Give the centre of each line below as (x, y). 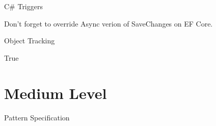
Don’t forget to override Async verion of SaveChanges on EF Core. (109, 23)
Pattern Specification (37, 117)
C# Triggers (23, 6)
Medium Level (56, 93)
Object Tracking (30, 41)
